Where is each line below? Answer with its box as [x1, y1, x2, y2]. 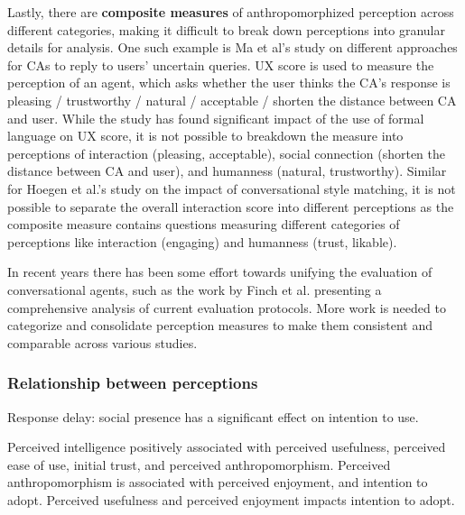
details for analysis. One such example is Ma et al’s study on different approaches [7, 38, 458, 57]
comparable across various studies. [7, 333, 198, 352]
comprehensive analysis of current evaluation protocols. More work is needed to [7, 298, 446, 317]
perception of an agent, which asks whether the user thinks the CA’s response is [7, 73, 451, 92]
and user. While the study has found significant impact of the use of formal [7, 108, 424, 127]
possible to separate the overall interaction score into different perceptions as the [7, 197, 454, 216]
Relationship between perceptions [7, 372, 258, 394]
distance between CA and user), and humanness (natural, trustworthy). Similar [7, 161, 447, 180]
